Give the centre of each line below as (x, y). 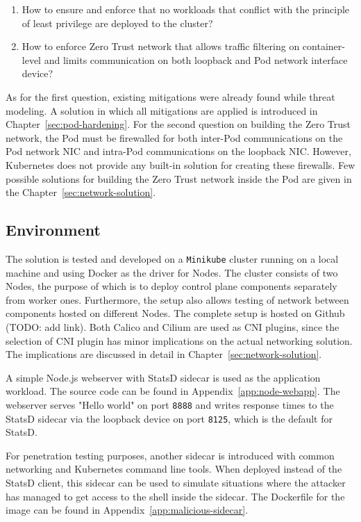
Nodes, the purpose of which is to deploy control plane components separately (171, 286)
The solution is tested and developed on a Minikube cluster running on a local (172, 258)
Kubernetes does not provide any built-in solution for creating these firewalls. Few (180, 164)
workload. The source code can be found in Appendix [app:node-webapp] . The (173, 391)
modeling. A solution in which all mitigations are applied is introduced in (162, 110)
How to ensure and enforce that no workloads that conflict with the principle (186, 9)
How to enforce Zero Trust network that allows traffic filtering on (161, 46)
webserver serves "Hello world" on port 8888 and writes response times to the (170, 404)
